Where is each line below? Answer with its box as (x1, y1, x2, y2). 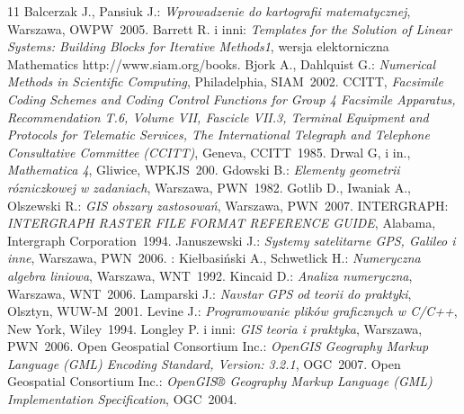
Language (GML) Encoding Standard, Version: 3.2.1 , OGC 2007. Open (7, 354, 401, 373)
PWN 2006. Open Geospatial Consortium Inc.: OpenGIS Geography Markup (7, 337, 429, 355)
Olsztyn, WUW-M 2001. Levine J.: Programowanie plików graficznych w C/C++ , (7, 301, 458, 320)
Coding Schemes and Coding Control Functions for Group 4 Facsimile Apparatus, (7, 89, 456, 108)
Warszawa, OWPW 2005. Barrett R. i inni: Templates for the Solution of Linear (7, 19, 452, 38)
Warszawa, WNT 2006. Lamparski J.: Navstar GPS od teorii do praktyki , (7, 283, 412, 302)
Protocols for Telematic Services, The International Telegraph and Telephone (7, 125, 430, 144)
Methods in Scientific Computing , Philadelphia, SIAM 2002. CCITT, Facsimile (7, 72, 443, 91)
